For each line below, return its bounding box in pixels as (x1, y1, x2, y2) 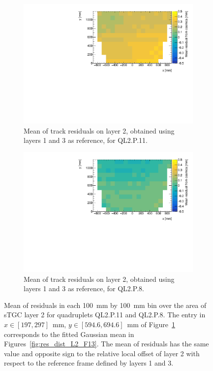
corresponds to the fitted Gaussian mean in (4, 329, 134, 339)
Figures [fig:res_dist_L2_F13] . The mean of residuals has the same (4, 338, 209, 349)
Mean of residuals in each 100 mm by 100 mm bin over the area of (4, 300, 207, 310)
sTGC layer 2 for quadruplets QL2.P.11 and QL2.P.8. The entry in (4, 309, 206, 320)
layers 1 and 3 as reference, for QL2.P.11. (24, 135, 148, 145)
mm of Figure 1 (127, 319, 176, 329)
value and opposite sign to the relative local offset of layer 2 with (4, 348, 200, 358)
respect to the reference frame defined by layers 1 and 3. (4, 358, 174, 368)
